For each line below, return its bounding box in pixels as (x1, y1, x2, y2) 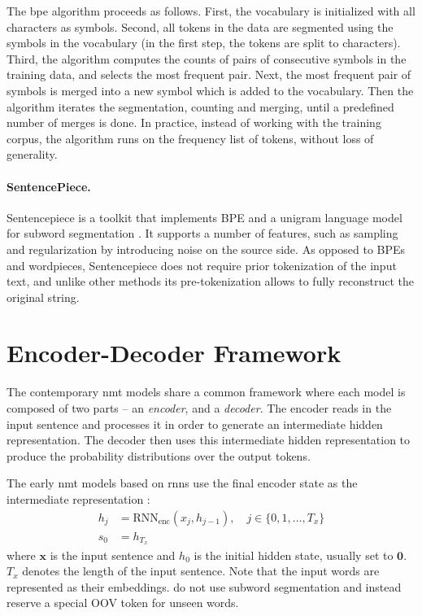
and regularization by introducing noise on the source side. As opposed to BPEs (7, 240, 406, 257)
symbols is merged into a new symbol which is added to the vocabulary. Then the (7, 81, 414, 98)
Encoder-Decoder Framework (7, 336, 342, 369)
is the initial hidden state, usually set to (194, 546, 394, 563)
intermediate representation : (7, 490, 150, 507)
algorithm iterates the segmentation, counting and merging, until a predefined (7, 98, 394, 115)
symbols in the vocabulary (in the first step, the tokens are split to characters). (7, 34, 401, 51)
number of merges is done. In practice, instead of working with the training (7, 114, 381, 131)
